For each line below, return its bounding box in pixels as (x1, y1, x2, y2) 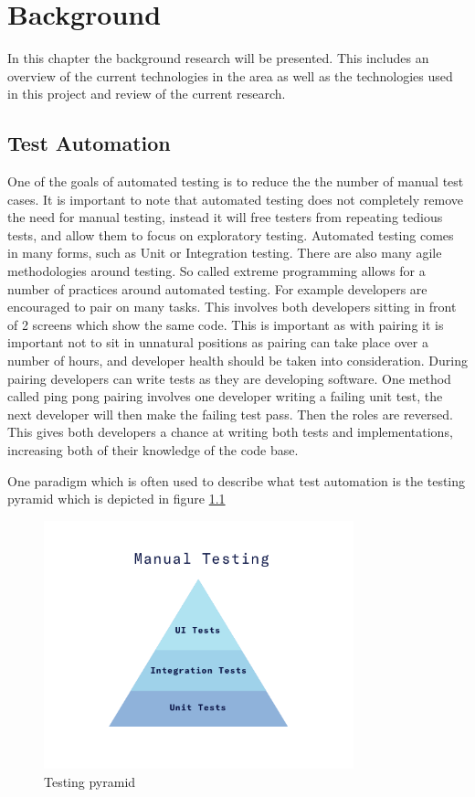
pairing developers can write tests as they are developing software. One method (7, 368, 451, 388)
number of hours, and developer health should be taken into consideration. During (7, 351, 468, 370)
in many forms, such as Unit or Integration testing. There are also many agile (7, 243, 442, 262)
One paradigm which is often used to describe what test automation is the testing (7, 471, 466, 490)
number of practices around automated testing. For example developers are (7, 279, 427, 298)
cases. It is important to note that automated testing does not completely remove (7, 189, 463, 208)
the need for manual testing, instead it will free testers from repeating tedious (7, 207, 443, 227)
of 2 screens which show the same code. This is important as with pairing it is (7, 314, 444, 334)
